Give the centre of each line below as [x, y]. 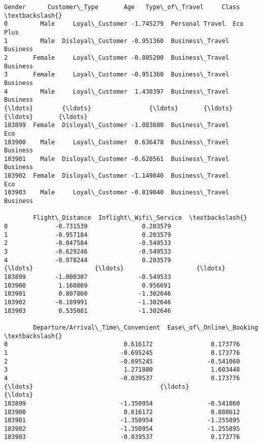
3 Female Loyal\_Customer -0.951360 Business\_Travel [117, 75]
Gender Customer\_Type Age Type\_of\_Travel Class [122, 7]
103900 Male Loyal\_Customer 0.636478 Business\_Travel [117, 142]
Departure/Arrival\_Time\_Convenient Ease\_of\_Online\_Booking [146, 327]
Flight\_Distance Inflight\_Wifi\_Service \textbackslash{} [140, 218]
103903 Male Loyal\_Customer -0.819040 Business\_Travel [117, 193]
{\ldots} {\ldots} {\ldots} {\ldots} [119, 108]
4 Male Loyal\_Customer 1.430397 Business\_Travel [117, 91]
